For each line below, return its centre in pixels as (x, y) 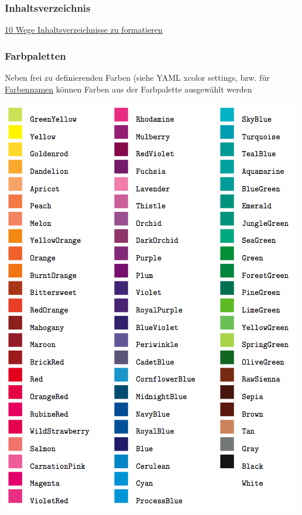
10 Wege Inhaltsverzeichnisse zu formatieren (84, 30)
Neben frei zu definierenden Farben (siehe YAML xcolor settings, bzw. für (137, 78)
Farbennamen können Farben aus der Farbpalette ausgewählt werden (128, 89)
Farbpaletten (35, 55)
